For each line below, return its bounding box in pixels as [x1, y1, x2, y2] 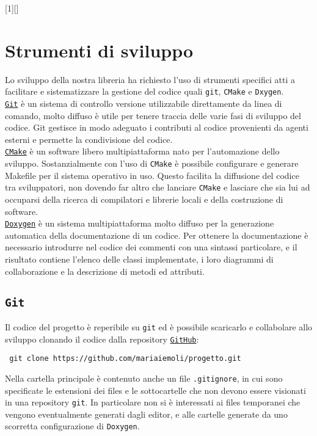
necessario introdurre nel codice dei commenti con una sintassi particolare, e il [5, 241, 297, 253]
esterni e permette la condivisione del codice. [5, 133, 173, 145]
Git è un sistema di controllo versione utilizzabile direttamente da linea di [5, 96, 282, 109]
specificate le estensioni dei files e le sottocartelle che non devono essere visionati [5, 383, 306, 396]
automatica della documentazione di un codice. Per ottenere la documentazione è [5, 228, 308, 241]
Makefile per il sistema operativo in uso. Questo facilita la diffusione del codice [5, 169, 299, 181]
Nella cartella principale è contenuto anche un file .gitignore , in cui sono [5, 371, 283, 384]
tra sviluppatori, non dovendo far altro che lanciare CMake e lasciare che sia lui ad [5, 181, 310, 194]
